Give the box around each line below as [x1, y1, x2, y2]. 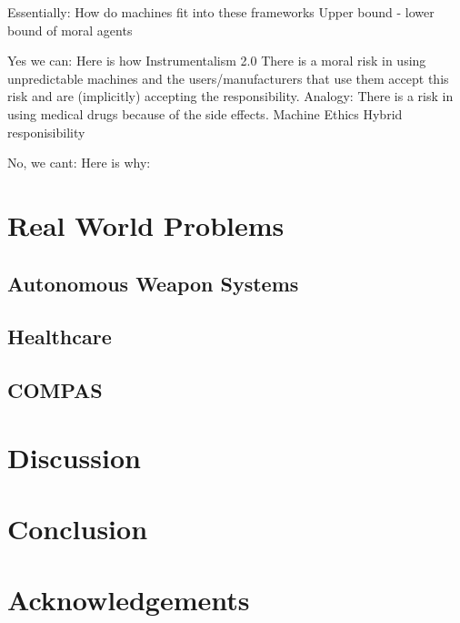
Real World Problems [7, 206, 285, 243]
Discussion [7, 438, 141, 475]
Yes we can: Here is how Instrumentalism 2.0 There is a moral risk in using [7, 51, 426, 70]
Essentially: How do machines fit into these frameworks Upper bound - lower [7, 3, 435, 21]
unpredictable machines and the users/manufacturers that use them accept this [7, 68, 449, 87]
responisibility [7, 122, 85, 141]
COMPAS [7, 376, 103, 404]
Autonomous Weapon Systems [7, 269, 299, 297]
